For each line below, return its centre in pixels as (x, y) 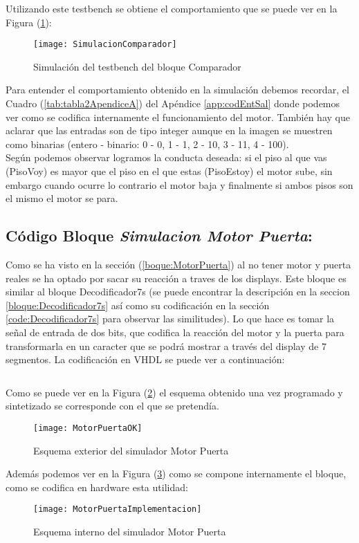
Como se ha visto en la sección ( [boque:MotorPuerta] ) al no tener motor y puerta (178, 264)
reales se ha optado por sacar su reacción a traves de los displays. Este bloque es (176, 278)
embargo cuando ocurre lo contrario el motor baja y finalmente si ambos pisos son (179, 184)
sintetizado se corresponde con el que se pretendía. (112, 406)
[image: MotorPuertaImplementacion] (118, 509)
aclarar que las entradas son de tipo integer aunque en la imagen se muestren (169, 130)
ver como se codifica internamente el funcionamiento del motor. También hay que (178, 117)
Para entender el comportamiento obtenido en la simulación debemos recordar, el (177, 90)
